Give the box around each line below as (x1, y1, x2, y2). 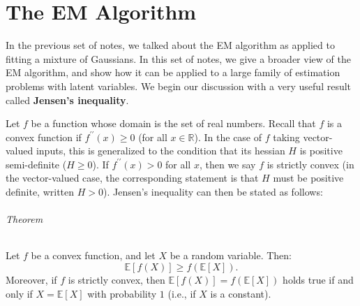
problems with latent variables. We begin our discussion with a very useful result (6, 78, 352, 93)
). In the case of (194, 129, 262, 144)
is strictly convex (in (267, 156, 354, 171)
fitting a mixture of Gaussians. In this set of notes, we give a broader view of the (6, 51, 351, 66)
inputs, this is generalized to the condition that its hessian (36, 143, 285, 158)
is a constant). (210, 286, 271, 300)
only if (6, 286, 33, 300)
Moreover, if (6, 272, 57, 287)
